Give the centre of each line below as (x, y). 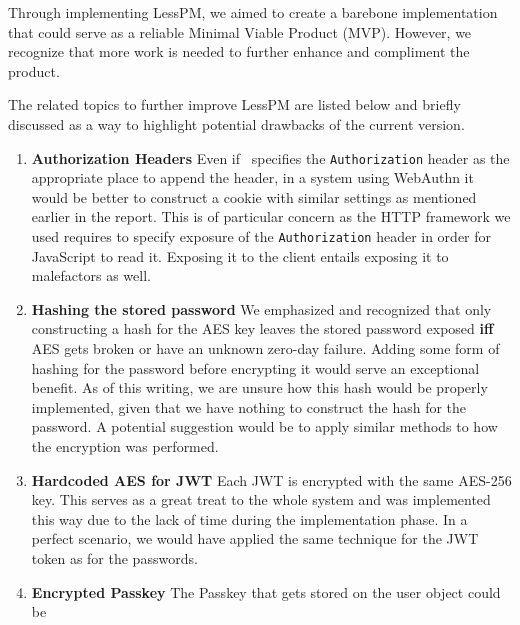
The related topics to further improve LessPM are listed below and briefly (234, 104)
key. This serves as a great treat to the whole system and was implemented (261, 499)
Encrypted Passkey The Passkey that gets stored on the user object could (266, 591)
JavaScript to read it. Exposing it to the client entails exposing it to (240, 255)
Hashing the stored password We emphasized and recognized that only (261, 308)
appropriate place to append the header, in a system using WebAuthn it (252, 177)
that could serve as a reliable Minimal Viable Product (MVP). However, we (240, 31)
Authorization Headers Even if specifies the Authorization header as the (270, 157)
